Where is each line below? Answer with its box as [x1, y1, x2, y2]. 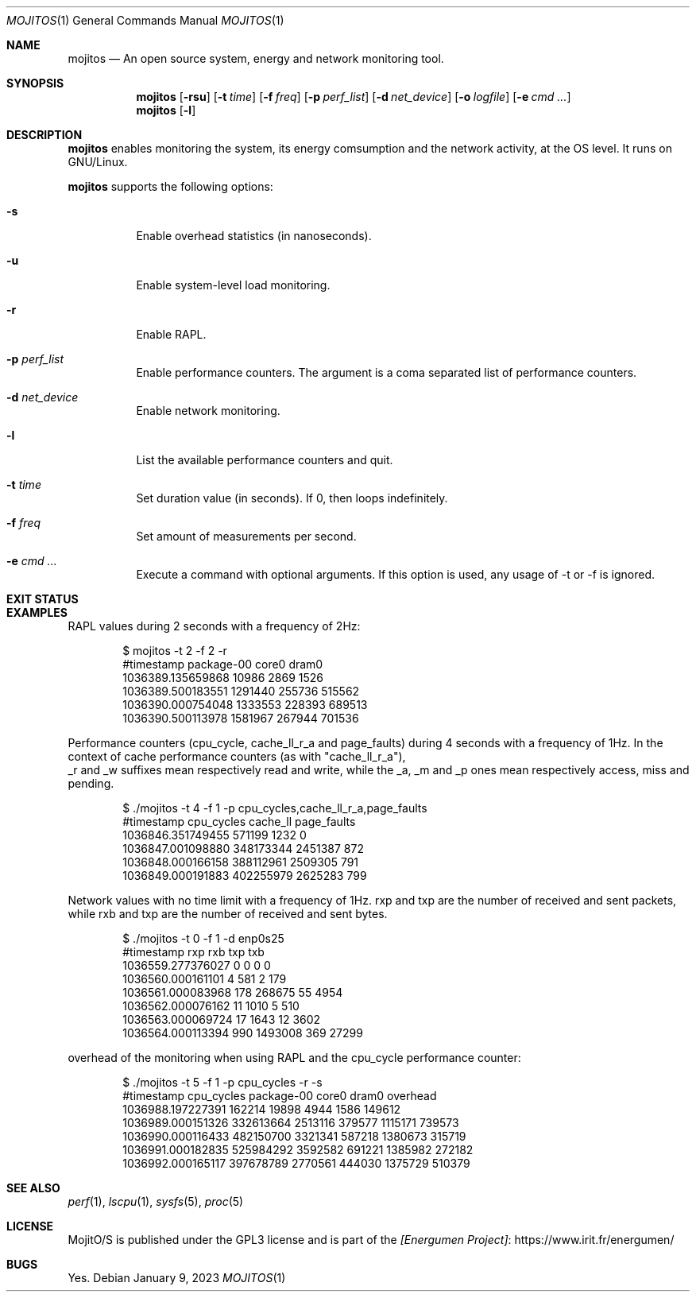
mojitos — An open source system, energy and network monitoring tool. [68, 52, 444, 65]
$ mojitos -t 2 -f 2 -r [122, 644, 227, 657]
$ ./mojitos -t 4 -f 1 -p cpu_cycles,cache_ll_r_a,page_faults [122, 801, 427, 815]
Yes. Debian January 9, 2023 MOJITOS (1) [68, 1271, 286, 1284]
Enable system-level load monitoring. [136, 278, 331, 292]
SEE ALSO [6, 1181, 60, 1195]
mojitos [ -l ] [136, 103, 196, 117]
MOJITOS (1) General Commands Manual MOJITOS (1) [6, 14, 284, 27]
